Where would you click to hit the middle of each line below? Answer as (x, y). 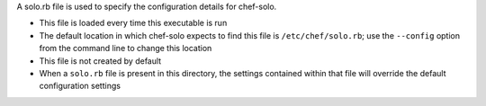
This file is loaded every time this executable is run (133, 23)
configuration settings (80, 86)
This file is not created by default (100, 61)
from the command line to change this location (126, 49)
